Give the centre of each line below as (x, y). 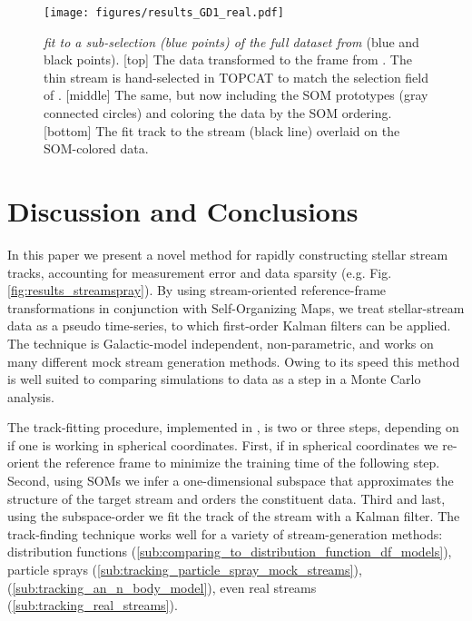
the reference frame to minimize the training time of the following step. (242, 463)
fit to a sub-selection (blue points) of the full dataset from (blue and (231, 41)
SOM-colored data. (96, 148)
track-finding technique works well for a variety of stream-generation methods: (225, 533)
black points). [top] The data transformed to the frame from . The (228, 59)
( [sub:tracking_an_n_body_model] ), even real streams (162, 587)
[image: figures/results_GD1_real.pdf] (164, 13)
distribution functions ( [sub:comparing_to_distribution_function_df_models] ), (230, 552)
